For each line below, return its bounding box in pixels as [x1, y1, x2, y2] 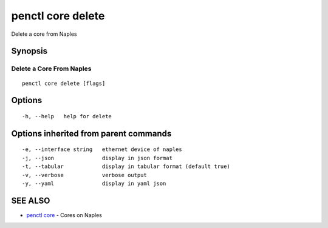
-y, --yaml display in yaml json [22, 179, 166, 187]
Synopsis [11, 46, 48, 56]
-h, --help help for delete [22, 113, 112, 119]
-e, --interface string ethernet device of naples [22, 146, 182, 153]
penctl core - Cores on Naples [26, 211, 103, 218]
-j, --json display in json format [22, 155, 173, 161]
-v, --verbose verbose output [22, 172, 147, 178]
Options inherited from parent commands [11, 128, 172, 139]
